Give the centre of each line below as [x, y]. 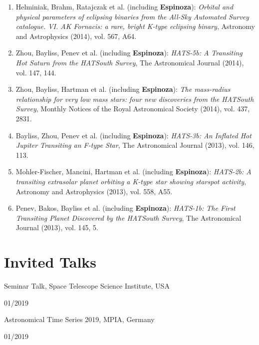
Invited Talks [50, 262]
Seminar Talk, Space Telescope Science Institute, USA [87, 286]
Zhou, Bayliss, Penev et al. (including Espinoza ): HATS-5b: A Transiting [129, 53]
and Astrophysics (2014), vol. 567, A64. [76, 36]
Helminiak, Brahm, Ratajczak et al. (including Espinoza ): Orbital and [125, 6]
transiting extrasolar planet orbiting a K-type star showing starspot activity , [131, 181]
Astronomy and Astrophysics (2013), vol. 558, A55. [94, 191]
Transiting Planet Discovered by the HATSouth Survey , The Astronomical [129, 217]
